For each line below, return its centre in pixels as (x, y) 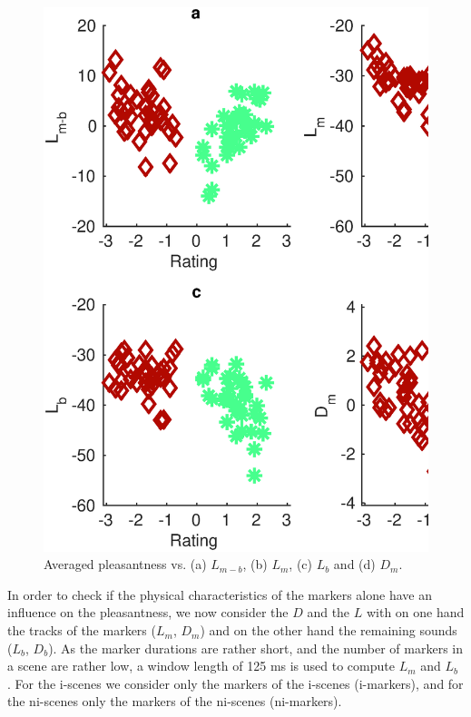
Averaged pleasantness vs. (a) (125, 564)
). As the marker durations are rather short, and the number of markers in (255, 648)
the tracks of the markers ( (82, 630)
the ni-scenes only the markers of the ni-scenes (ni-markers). (175, 701)
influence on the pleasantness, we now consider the (148, 612)
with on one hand (415, 612)
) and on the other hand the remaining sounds (329, 630)
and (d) (354, 564)
